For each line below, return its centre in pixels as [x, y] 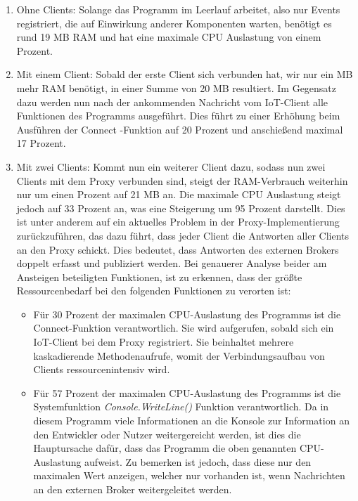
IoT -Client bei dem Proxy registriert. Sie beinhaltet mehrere [164, 342]
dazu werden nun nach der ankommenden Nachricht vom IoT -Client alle [172, 102]
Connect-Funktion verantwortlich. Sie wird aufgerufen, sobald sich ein [184, 328]
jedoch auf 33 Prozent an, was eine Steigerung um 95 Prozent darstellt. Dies [181, 208]
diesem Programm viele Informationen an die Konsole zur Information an [191, 421]
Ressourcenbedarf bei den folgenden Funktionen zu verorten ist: [154, 291]
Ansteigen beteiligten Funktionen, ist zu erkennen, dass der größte [159, 276]
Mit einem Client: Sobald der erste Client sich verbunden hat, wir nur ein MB [185, 74]
